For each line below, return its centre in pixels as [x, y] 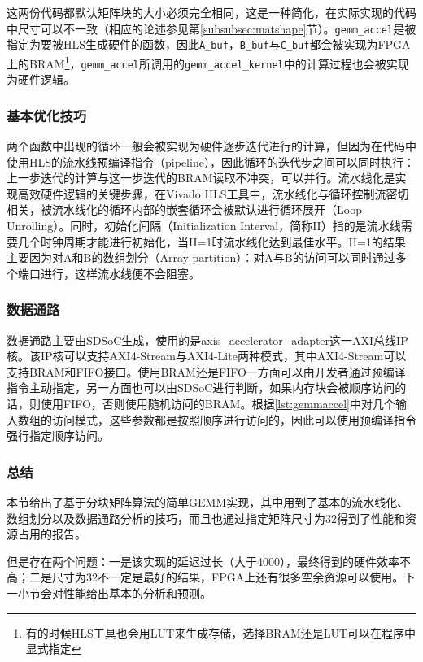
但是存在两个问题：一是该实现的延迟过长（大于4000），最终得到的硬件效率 [203, 561]
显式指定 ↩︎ [53, 649]
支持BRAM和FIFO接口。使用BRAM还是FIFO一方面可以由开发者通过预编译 [206, 371]
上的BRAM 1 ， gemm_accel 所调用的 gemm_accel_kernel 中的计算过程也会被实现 [208, 62]
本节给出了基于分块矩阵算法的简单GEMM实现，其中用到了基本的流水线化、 [208, 501]
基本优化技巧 [47, 115]
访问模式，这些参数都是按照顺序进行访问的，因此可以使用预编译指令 [234, 419]
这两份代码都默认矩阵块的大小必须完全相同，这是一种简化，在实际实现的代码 [211, 12]
